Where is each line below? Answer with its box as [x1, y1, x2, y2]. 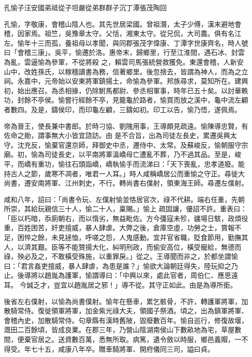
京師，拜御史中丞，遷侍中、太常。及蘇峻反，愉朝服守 [71, 139, 241, 150]
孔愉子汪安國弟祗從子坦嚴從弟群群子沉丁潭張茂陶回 [4, 2, 167, 12]
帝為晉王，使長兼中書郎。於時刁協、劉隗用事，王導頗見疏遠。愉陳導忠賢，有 [4, 120, 248, 131]
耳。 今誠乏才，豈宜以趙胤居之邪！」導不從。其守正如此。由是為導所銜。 [4, 280, 237, 290]
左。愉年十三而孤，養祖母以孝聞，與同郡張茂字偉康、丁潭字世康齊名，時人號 [4, 37, 248, 48]
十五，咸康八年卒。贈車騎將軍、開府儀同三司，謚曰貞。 [37, 343, 214, 354]
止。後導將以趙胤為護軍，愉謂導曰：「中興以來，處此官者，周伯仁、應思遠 [4, 270, 238, 280]
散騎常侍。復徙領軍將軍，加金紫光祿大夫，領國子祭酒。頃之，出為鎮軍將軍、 [4, 306, 248, 316]
